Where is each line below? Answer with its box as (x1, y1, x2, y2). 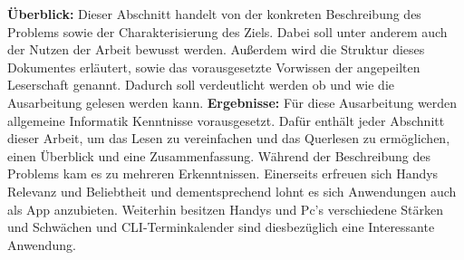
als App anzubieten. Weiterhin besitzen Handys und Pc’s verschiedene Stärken (7, 199, 443, 218)
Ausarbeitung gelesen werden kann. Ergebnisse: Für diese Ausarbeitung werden (7, 92, 458, 111)
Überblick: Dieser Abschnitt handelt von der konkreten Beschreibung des (7, 5, 421, 23)
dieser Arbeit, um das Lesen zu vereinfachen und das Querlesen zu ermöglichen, (7, 129, 450, 148)
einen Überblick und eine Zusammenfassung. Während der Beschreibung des (7, 146, 431, 165)
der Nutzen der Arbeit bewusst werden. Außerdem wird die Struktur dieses (7, 40, 425, 59)
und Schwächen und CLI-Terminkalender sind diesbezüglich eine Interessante (7, 217, 435, 236)
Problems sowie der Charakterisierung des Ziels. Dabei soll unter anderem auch (7, 22, 448, 41)
